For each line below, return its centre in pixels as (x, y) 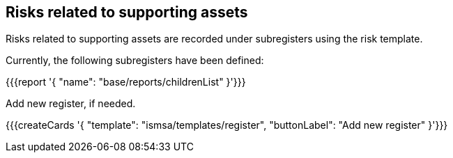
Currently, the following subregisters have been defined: (135, 61)
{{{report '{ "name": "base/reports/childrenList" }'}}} (126, 82)
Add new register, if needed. (71, 104)
